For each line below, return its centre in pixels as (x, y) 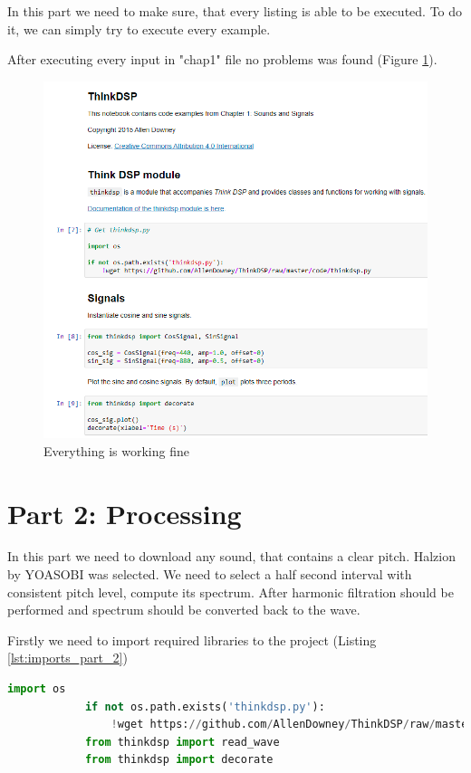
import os (37, 689)
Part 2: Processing (125, 513)
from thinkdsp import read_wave (182, 742)
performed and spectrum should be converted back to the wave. (184, 610)
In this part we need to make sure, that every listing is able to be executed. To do (235, 11)
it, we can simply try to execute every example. (139, 29)
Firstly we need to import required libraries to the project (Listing (192, 639)
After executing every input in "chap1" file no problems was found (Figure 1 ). (222, 59)
